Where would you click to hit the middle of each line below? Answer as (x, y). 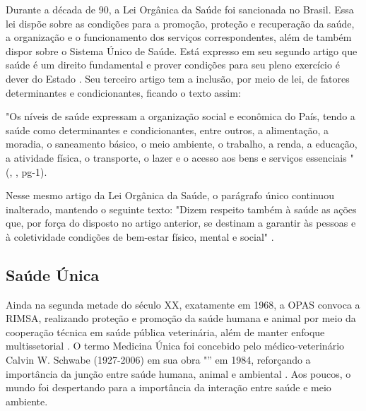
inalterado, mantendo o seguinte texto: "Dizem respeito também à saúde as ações (181, 209)
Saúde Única (53, 274)
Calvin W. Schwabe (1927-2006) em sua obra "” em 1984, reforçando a (158, 360)
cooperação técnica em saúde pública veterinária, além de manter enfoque (165, 332)
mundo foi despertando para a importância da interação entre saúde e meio (169, 387)
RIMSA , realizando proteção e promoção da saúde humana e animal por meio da (181, 318)
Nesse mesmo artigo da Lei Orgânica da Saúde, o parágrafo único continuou (170, 195)
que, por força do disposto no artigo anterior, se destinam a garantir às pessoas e (181, 223)
